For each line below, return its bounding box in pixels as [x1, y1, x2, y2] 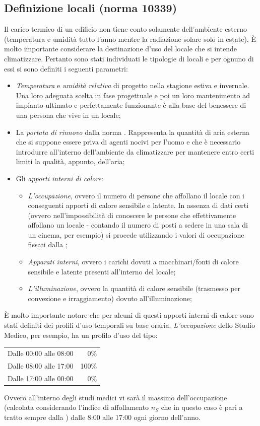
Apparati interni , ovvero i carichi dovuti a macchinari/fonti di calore [28, 256, 239, 267]
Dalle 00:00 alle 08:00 [8, 347, 74, 358]
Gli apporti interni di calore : [16, 173, 103, 183]
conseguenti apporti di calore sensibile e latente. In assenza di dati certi [28, 200, 249, 210]
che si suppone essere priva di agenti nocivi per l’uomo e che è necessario [16, 136, 241, 147]
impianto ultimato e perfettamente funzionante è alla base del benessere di [16, 100, 246, 110]
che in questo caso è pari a [161, 402, 243, 412]
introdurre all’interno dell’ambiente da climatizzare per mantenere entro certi [16, 146, 254, 157]
